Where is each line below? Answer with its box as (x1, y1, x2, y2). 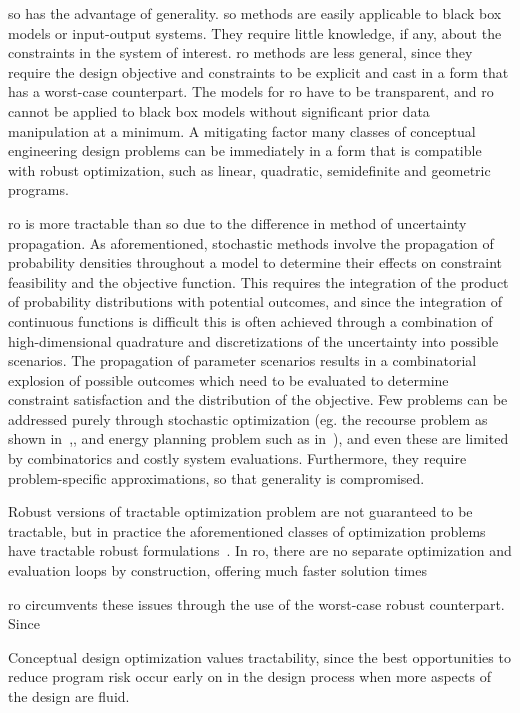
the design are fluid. (8, 686, 130, 706)
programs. (8, 179, 69, 200)
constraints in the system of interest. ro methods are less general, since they (8, 42, 473, 63)
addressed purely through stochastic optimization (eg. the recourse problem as (8, 408, 488, 429)
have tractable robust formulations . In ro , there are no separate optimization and (8, 540, 512, 561)
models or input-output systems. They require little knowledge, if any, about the (8, 22, 502, 43)
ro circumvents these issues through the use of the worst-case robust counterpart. (8, 593, 505, 614)
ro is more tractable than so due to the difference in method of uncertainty (8, 212, 467, 233)
